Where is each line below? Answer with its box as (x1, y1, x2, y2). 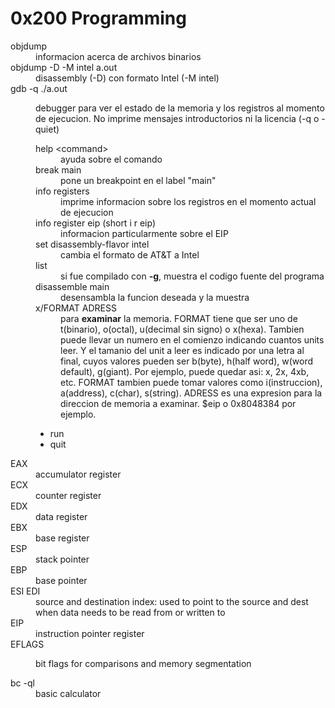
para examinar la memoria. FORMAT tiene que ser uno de (60, 312, 298, 324)
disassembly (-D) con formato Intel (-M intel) (35, 72, 220, 84)
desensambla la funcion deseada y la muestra (60, 291, 250, 303)
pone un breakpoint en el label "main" (60, 174, 217, 186)
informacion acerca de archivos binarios (35, 50, 202, 62)
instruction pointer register (35, 627, 145, 639)
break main (35, 163, 82, 176)
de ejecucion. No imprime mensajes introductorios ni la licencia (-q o (35, 112, 320, 124)
